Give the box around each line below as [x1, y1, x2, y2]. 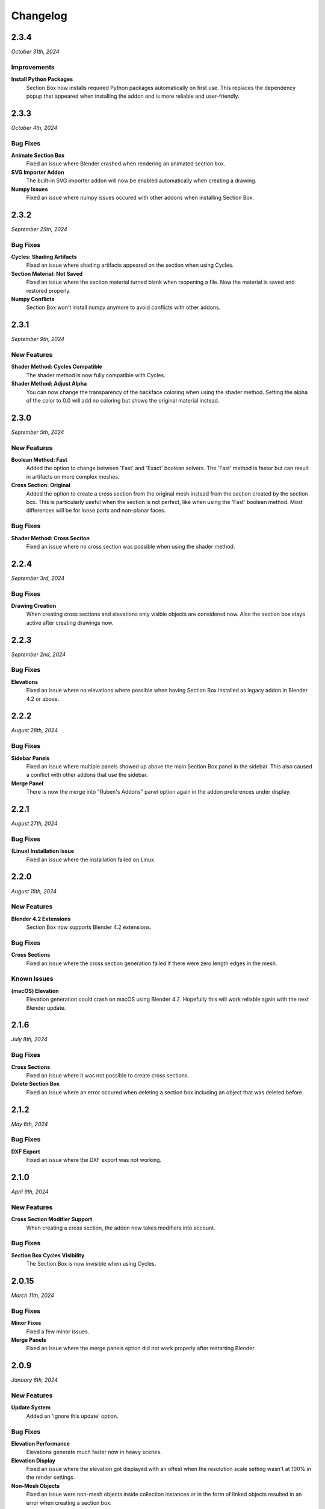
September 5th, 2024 [11, 429, 64, 436]
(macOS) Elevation [11, 987, 60, 994]
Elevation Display [11, 1456, 55, 1464]
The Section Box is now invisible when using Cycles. [26, 1260, 156, 1268]
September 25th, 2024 [11, 225, 67, 232]
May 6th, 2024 [11, 1120, 48, 1128]
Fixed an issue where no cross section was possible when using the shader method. [26, 543, 235, 550]
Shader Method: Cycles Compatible [11, 363, 102, 371]
